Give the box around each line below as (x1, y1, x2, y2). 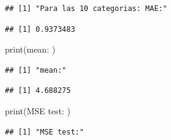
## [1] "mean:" (5, 65, 67, 75)
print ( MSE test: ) (5, 104, 70, 117)
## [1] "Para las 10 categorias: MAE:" (5, 4, 167, 13)
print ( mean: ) (5, 43, 56, 56)
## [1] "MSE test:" (5, 127, 84, 136)
